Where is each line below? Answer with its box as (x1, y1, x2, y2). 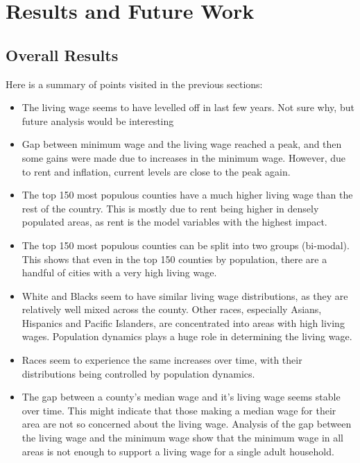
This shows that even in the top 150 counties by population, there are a (22, 251, 327, 266)
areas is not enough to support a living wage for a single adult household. (22, 444, 334, 458)
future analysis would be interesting (22, 113, 174, 128)
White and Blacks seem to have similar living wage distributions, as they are (22, 288, 348, 303)
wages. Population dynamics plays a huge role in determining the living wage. (22, 329, 352, 344)
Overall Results (6, 44, 119, 65)
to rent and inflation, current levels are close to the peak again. (22, 164, 291, 178)
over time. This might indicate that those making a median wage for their (22, 403, 336, 417)
